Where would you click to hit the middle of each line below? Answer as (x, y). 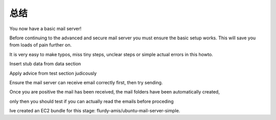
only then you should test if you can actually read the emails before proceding (91, 101)
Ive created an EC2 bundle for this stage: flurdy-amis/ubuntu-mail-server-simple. (95, 111)
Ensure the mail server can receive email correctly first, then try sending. (86, 82)
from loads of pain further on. (41, 45)
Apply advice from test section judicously (53, 73)
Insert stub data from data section (45, 64)
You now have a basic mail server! (45, 29)
